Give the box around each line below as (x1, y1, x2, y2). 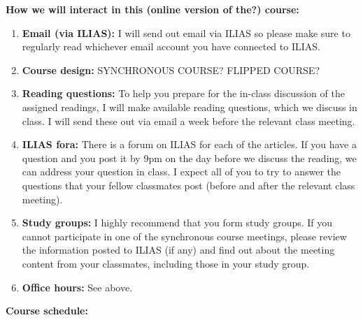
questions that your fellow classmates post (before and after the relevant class (22, 177, 355, 192)
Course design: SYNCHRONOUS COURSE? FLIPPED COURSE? (22, 62, 320, 77)
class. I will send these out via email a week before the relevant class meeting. (22, 113, 355, 128)
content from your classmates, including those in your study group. (22, 256, 310, 270)
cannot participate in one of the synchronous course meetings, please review (22, 228, 347, 243)
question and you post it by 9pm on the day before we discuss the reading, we (22, 150, 357, 165)
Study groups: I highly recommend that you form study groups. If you (22, 215, 333, 230)
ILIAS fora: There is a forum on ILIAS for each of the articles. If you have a (22, 137, 357, 152)
